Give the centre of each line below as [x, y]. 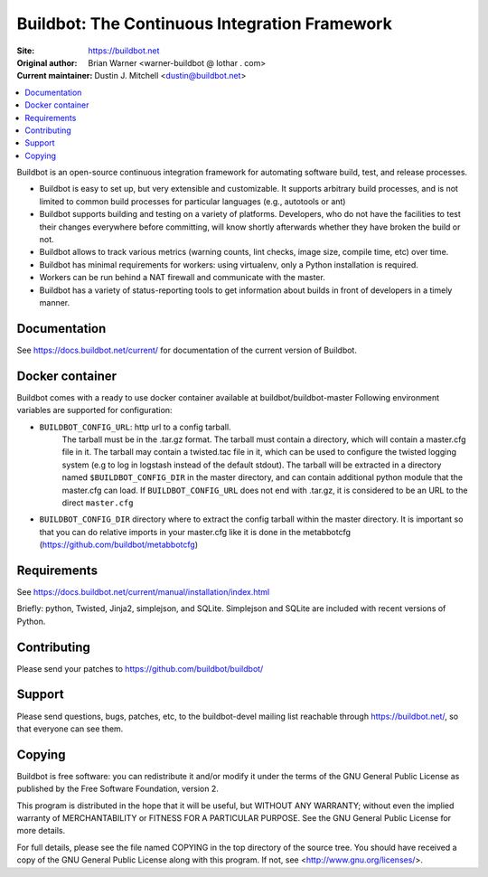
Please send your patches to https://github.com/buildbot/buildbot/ [140, 668]
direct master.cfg [98, 503]
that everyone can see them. [70, 729]
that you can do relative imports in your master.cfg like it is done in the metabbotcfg [195, 532]
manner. [55, 302]
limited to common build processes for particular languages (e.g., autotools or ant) [192, 201]
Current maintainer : [55, 76]
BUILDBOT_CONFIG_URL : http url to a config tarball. [135, 427]
